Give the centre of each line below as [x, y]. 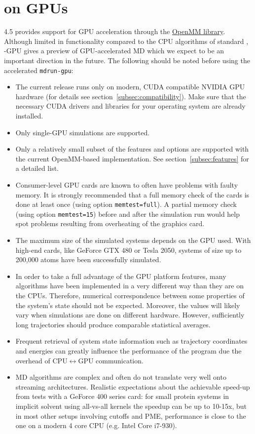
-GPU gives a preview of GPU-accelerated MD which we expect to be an [114, 51]
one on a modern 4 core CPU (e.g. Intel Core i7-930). [96, 425]
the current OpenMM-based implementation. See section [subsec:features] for [132, 158]
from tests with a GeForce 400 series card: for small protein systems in [122, 396]
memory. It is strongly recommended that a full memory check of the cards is [132, 194]
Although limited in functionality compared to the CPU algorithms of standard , [126, 41]
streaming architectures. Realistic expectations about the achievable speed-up [133, 386]
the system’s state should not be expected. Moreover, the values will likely [128, 305]
